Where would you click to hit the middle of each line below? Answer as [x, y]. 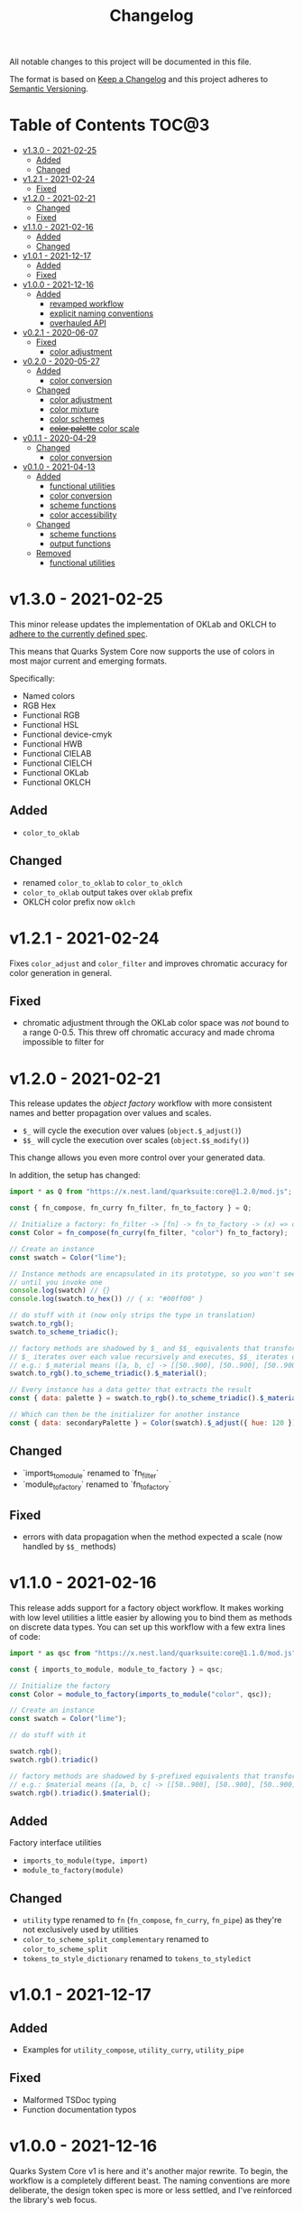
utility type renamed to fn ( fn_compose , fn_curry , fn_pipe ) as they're [152, 1920]
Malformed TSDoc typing [69, 2099]
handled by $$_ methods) [69, 1546]
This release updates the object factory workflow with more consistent [141, 1103]
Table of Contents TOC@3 [110, 125]
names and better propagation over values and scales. [110, 1113]
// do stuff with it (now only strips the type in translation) [133, 1316]
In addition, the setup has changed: [75, 1176]
